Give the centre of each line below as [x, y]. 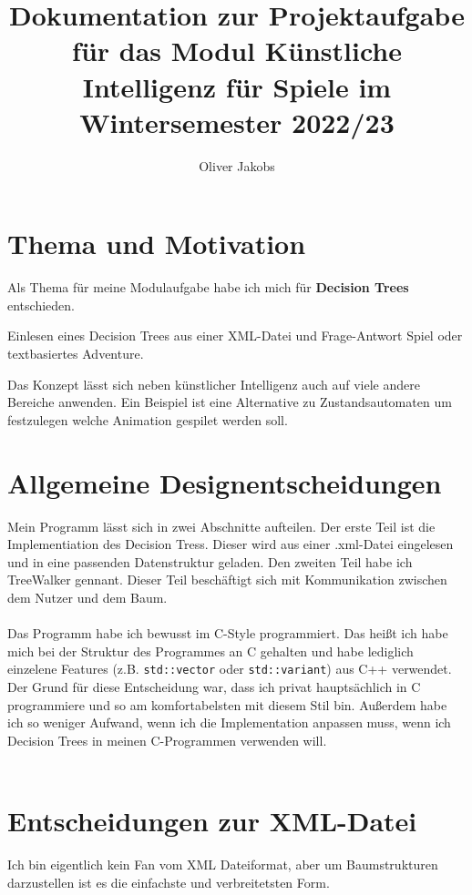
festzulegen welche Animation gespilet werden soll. [148, 419]
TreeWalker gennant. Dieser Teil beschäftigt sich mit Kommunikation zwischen [227, 580]
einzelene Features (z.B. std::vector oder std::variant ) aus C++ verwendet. [230, 669]
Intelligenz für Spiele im [237, 86]
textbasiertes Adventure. [76, 353]
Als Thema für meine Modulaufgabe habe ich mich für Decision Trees [208, 287]
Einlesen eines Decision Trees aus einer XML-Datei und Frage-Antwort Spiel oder [235, 336]
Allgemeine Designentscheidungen [225, 482]
